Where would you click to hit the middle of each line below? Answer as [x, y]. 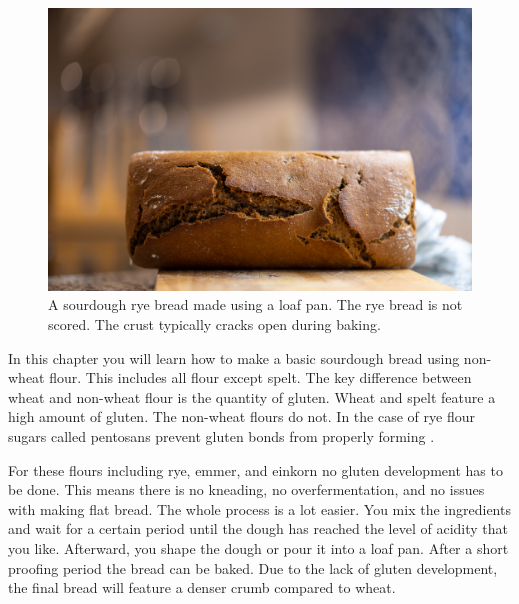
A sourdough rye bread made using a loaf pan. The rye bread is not [255, 304]
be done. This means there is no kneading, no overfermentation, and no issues [246, 489]
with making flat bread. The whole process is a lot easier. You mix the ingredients [259, 508]
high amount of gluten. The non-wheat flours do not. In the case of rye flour [241, 416]
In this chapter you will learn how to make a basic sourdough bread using [234, 357]
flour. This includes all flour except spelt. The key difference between [260, 377]
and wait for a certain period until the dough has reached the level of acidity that [258, 528]
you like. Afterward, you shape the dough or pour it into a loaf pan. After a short [258, 547]
